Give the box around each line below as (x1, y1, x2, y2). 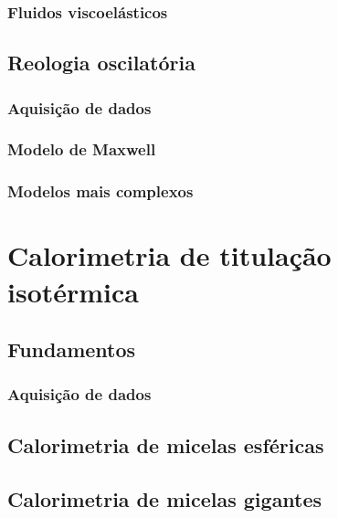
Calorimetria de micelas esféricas (7, 430, 324, 459)
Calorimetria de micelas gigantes (7, 484, 322, 513)
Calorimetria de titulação (7, 237, 332, 274)
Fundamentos (7, 335, 136, 364)
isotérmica (7, 272, 140, 310)
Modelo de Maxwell (7, 138, 156, 161)
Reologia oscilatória (7, 48, 195, 77)
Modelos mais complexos (7, 180, 194, 203)
